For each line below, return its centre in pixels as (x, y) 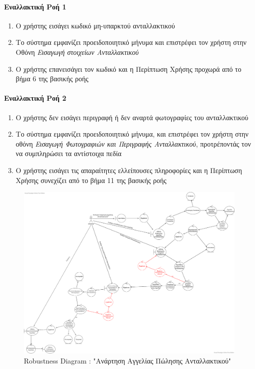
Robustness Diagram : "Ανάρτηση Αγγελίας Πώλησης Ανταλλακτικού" (127, 360)
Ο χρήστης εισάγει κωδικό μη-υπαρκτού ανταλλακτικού (95, 25)
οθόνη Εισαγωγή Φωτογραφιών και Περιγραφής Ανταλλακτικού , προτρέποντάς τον (133, 143)
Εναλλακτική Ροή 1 (35, 6)
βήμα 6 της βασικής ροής (52, 79)
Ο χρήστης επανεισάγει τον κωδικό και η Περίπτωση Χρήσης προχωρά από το (128, 69)
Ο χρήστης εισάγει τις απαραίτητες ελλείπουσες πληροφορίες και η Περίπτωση (129, 170)
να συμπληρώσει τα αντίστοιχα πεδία (69, 153)
